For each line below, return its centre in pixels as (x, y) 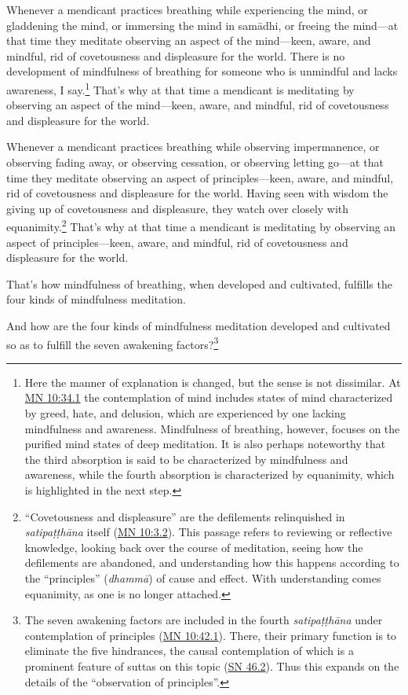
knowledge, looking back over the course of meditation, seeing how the (194, 547)
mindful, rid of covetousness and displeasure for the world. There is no (176, 55)
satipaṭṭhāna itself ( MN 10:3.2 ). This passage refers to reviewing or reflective (208, 532)
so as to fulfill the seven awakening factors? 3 (113, 343)
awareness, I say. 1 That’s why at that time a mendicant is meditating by (180, 88)
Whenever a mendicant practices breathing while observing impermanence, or (193, 147)
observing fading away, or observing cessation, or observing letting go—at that (195, 162)
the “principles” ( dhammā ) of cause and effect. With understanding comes (203, 577)
